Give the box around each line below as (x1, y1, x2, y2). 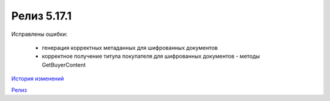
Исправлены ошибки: (11, 30, 68, 38)
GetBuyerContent (42, 61, 86, 68)
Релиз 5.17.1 (11, 9, 72, 23)
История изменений (11, 75, 64, 82)
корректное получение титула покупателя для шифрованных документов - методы (42, 52, 260, 60)
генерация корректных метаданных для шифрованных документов (42, 44, 218, 51)
